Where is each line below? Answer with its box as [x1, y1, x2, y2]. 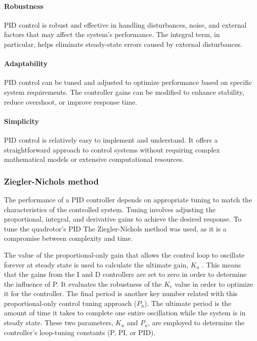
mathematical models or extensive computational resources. [4, 154, 184, 164]
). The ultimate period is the [144, 298, 231, 308]
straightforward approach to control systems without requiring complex [4, 144, 220, 154]
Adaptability [4, 58, 48, 69]
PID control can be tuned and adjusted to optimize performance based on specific [4, 77, 252, 87]
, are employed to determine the [148, 317, 245, 328]
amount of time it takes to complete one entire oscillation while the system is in [4, 307, 246, 318]
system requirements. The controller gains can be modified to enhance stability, [4, 86, 245, 97]
